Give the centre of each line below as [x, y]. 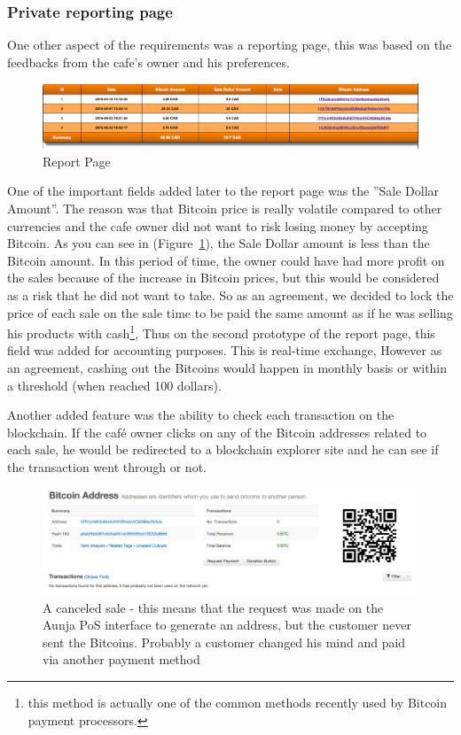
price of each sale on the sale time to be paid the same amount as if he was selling [230, 312]
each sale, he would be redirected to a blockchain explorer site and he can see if [223, 449]
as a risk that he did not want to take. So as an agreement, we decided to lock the [230, 294]
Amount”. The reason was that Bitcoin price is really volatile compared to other [225, 208]
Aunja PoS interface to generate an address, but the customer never [227, 625]
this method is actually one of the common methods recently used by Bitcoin [238, 702]
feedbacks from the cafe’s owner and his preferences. [148, 62]
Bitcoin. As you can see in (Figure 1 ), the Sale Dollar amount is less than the [219, 243]
